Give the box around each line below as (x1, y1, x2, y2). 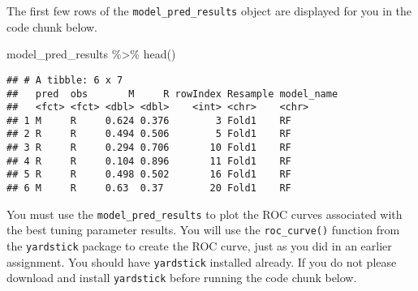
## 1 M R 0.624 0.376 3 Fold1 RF (6, 114, 291, 126)
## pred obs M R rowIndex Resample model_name (6, 88, 338, 100)
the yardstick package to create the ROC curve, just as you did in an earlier (6, 238, 392, 255)
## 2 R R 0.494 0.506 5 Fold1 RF (6, 128, 291, 140)
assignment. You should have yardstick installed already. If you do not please (6, 253, 397, 270)
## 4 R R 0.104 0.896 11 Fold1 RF (6, 155, 291, 167)
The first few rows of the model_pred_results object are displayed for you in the (6, 2, 412, 19)
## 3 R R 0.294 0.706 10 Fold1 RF (6, 142, 291, 154)
